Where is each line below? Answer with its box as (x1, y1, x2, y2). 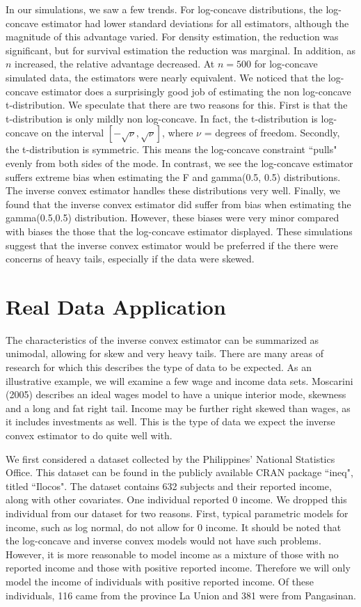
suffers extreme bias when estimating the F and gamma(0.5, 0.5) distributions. (6, 169, 341, 184)
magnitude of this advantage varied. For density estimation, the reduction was (6, 29, 339, 44)
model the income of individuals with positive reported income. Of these (6, 574, 314, 588)
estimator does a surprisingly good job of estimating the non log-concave (41, 84, 351, 98)
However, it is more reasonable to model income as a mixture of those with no (6, 546, 339, 561)
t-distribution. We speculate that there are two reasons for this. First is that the (6, 97, 348, 112)
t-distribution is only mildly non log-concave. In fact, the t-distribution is (6, 111, 318, 125)
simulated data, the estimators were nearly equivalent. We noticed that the (6, 70, 326, 84)
